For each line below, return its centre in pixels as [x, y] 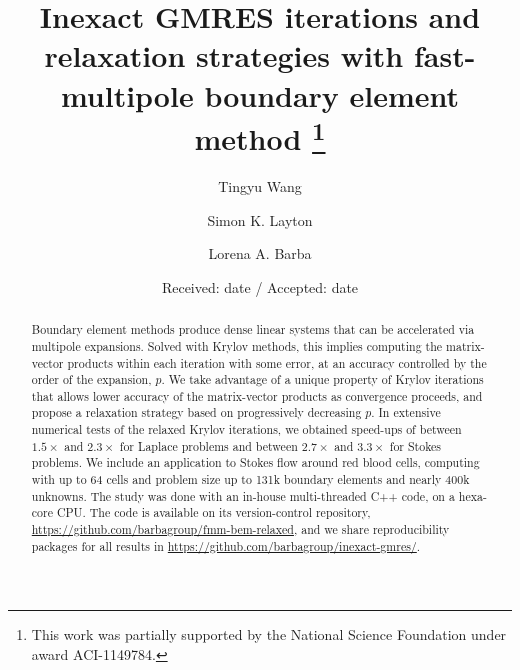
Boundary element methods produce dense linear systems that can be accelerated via [253, 329]
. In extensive [406, 412]
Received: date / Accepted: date [260, 286]
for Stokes [415, 445]
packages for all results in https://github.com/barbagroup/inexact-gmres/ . [226, 545]
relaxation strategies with [224, 55]
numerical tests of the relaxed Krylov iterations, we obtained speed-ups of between [246, 429]
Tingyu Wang [260, 186]
